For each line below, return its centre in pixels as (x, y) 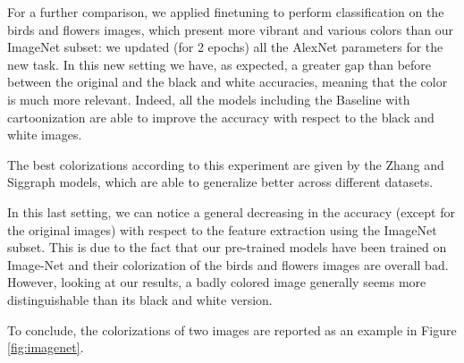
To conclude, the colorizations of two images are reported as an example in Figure (232, 329)
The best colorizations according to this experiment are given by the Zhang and (226, 164)
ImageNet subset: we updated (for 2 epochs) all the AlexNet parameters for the (225, 47)
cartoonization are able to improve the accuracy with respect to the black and (221, 117)
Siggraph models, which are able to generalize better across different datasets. (220, 182)
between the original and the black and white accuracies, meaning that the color (228, 82)
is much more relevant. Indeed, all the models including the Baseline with (209, 99)
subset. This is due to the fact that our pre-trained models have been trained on (227, 247)
